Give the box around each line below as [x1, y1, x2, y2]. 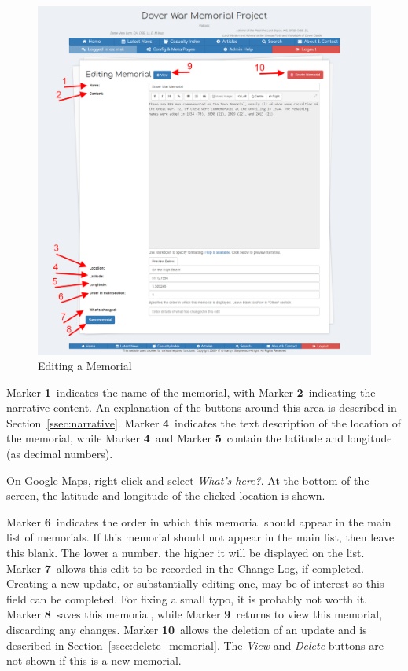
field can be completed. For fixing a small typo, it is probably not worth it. [6, 590, 368, 607]
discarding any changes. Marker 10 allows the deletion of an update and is [6, 621, 367, 637]
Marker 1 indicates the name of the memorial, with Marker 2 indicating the [6, 383, 376, 400]
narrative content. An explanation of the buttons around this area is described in [6, 399, 397, 416]
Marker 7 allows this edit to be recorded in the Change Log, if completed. [6, 559, 365, 576]
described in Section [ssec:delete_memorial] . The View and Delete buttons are [6, 636, 384, 653]
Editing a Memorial [38, 357, 132, 374]
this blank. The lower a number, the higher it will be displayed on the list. [6, 544, 365, 561]
